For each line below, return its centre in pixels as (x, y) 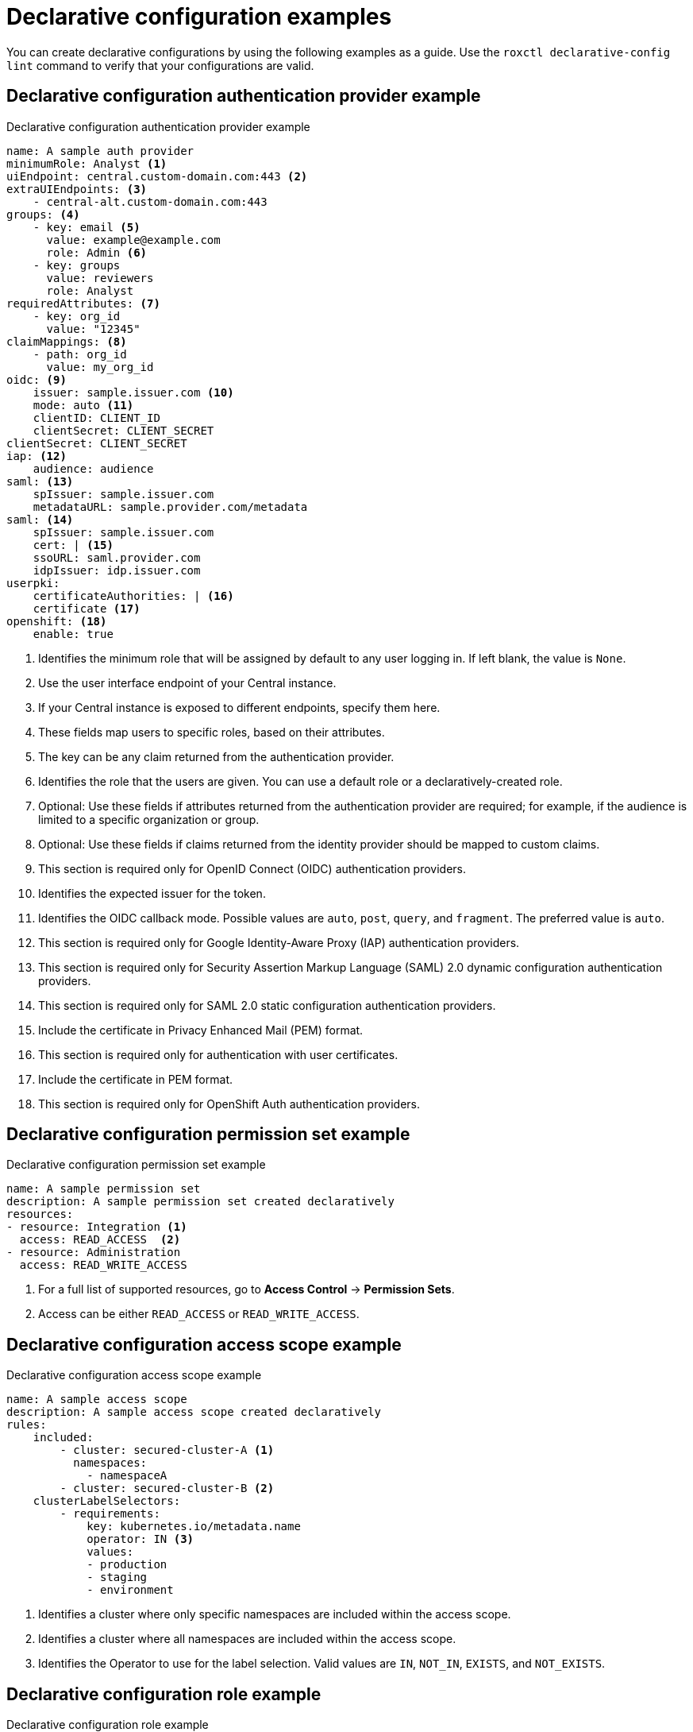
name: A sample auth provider (100, 151)
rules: (27, 1425)
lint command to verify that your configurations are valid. (160, 65)
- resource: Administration (94, 1253)
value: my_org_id (100, 367)
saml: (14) (40, 519)
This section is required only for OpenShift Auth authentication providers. (229, 1104)
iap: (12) (37, 456)
